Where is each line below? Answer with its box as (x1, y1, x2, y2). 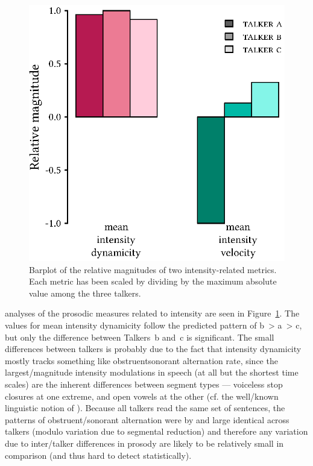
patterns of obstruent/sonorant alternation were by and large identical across (5, 413, 289, 426)
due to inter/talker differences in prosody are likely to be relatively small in (5, 436, 284, 449)
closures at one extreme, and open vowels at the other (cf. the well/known (5, 389, 279, 402)
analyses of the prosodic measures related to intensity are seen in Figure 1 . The (5, 307, 300, 320)
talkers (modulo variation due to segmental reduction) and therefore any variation (5, 425, 308, 438)
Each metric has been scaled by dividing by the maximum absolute (29, 275, 277, 288)
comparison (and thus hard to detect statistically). (5, 449, 192, 461)
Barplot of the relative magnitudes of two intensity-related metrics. (29, 263, 277, 276)
